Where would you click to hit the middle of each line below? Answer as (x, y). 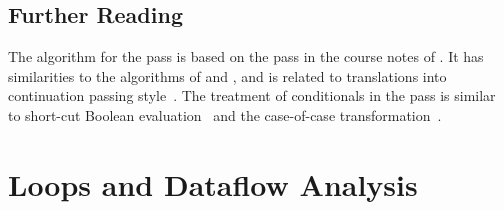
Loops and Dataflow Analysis (213, 183)
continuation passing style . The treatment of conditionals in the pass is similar (252, 95)
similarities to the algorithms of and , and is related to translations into (227, 75)
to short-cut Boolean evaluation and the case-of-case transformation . (225, 114)
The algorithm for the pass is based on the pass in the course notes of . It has (246, 56)
